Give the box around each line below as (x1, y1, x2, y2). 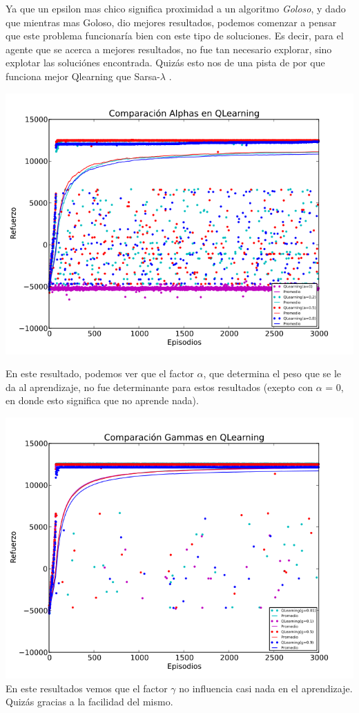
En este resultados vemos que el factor (6, 681, 168, 695)
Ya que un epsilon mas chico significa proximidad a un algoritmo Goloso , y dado (6, 1, 346, 15)
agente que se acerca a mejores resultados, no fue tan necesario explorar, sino (6, 41, 332, 56)
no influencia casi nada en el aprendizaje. (179, 681, 353, 695)
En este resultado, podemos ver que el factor (6, 366, 194, 381)
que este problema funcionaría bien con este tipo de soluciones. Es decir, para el (6, 28, 344, 43)
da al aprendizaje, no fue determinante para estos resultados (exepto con (6, 379, 313, 394)
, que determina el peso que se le (203, 366, 342, 381)
